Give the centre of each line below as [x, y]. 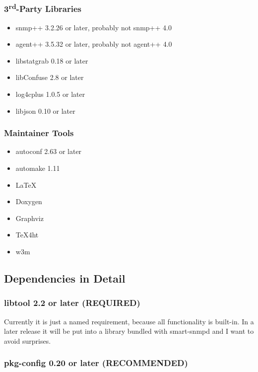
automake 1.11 [38, 168]
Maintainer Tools [39, 133]
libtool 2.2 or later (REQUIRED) [72, 303]
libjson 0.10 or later [45, 111]
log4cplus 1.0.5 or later [50, 94]
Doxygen [29, 201]
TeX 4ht [27, 235]
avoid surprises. [28, 340]
